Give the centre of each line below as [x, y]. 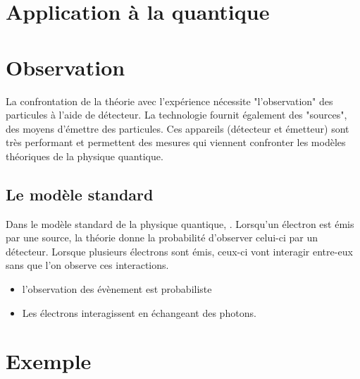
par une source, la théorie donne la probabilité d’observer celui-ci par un [162, 237]
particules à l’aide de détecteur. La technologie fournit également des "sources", [176, 115]
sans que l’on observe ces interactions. [87, 265]
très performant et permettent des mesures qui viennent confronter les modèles [176, 142]
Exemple [49, 361]
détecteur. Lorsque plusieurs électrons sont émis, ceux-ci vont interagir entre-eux [179, 251]
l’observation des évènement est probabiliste [117, 289]
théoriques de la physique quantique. [85, 156]
